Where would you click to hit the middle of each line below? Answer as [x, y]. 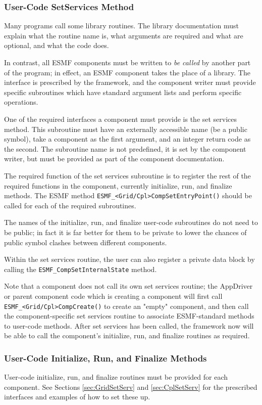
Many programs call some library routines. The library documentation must [121, 26]
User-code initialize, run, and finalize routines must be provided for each [116, 377]
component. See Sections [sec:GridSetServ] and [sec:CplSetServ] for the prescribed [131, 387]
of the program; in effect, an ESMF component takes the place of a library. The [127, 72]
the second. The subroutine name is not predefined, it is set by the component [125, 148]
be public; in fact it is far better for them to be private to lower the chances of [125, 232]
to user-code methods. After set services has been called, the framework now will [129, 325]
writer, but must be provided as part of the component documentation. [114, 159]
